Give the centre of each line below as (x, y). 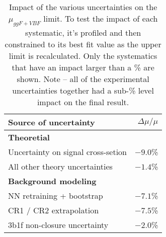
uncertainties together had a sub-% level (83, 91)
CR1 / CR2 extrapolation (54, 210)
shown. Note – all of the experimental (83, 79)
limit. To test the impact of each (101, 18)
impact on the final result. (83, 102)
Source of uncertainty (52, 122)
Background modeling (52, 181)
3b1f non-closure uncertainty (58, 225)
